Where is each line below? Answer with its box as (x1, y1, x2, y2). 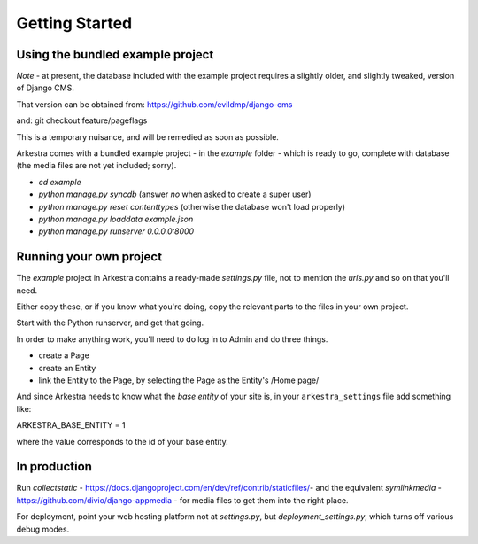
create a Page (38, 350, 90, 361)
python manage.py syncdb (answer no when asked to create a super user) (38, 189, 312, 199)
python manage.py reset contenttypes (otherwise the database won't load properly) (38, 201, 345, 212)
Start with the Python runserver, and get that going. (16, 317, 204, 328)
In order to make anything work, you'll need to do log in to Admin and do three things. (16, 333, 328, 345)
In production (16, 459, 93, 474)
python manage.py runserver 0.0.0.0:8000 (38, 226, 195, 237)
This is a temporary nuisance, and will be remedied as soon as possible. (16, 131, 279, 142)
